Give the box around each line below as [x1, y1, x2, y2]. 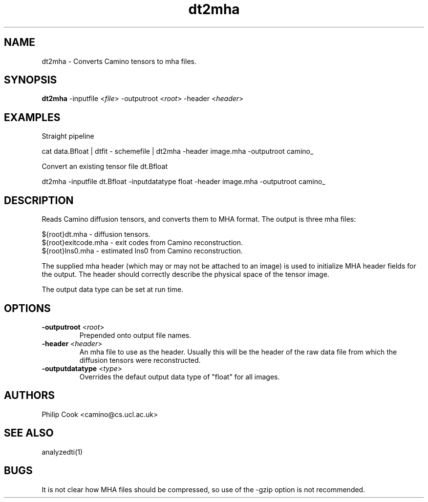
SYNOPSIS [4, 74, 57, 86]
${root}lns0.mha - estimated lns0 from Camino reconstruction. [42, 247, 243, 255]
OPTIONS [4, 302, 51, 314]
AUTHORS [4, 389, 55, 402]
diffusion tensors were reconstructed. [79, 356, 201, 364]
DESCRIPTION [4, 194, 74, 207]
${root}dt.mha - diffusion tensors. [42, 230, 150, 239]
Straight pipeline [42, 132, 94, 141]
